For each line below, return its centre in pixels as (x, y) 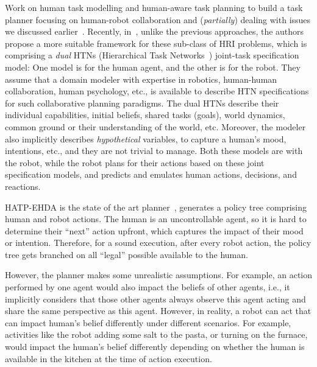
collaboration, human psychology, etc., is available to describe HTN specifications (157, 91)
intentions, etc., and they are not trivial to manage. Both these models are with (154, 151)
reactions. (23, 186)
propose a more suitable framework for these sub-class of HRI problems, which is (156, 43)
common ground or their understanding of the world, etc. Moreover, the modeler (155, 126)
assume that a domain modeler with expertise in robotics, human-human (141, 79)
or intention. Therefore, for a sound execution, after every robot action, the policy (158, 243)
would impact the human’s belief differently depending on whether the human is (155, 347)
